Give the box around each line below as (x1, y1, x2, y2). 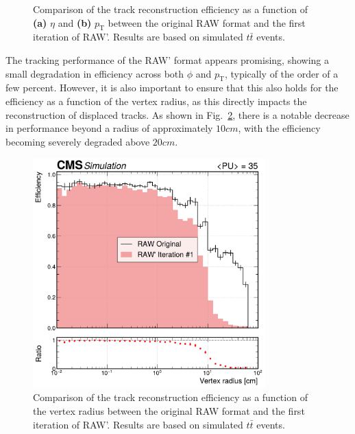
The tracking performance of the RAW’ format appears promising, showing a (5, 52, 330, 67)
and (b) (58, 15, 92, 30)
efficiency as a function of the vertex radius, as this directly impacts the (5, 93, 307, 108)
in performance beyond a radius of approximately (5, 121, 213, 135)
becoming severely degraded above (5, 134, 150, 148)
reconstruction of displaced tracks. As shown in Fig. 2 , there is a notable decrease (5, 107, 350, 122)
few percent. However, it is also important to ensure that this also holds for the (5, 80, 339, 95)
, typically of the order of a (224, 66, 339, 80)
